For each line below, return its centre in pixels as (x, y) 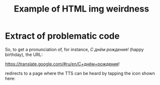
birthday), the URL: (24, 55)
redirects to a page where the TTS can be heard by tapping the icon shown (80, 73)
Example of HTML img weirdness (81, 9)
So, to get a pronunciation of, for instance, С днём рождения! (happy (74, 49)
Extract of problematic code (62, 36)
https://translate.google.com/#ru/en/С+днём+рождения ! (62, 64)
